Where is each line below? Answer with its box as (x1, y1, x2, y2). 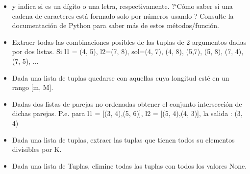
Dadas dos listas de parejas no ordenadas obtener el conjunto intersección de (12, 98, 242, 109)
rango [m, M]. (12, 82, 53, 92)
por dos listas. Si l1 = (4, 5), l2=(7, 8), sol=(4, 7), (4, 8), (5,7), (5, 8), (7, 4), (12, 46, 244, 57)
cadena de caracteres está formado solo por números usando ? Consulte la (12, 10, 234, 21)
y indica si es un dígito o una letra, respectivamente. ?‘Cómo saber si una (12, 1, 233, 11)
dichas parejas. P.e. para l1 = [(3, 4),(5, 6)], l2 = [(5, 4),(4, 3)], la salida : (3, (12, 108, 243, 118)
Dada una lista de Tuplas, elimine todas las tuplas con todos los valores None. (12, 160, 247, 171)
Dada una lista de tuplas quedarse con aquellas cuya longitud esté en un (12, 72, 229, 83)
